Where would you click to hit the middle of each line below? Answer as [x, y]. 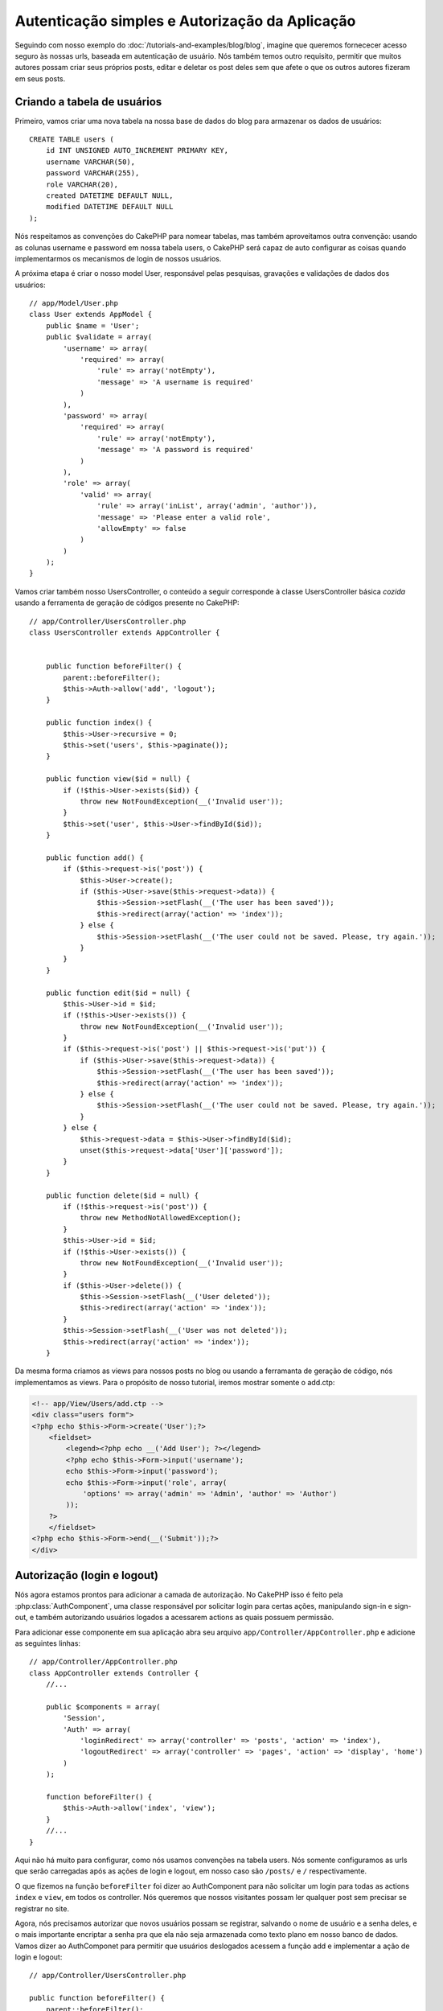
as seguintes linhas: [47, 1643]
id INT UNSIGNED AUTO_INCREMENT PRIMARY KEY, [137, 150]
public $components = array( [103, 1707]
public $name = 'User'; [92, 325]
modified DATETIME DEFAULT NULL [109, 207]
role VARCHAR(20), [82, 184]
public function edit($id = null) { [118, 993]
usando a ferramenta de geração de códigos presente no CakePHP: [127, 602]
